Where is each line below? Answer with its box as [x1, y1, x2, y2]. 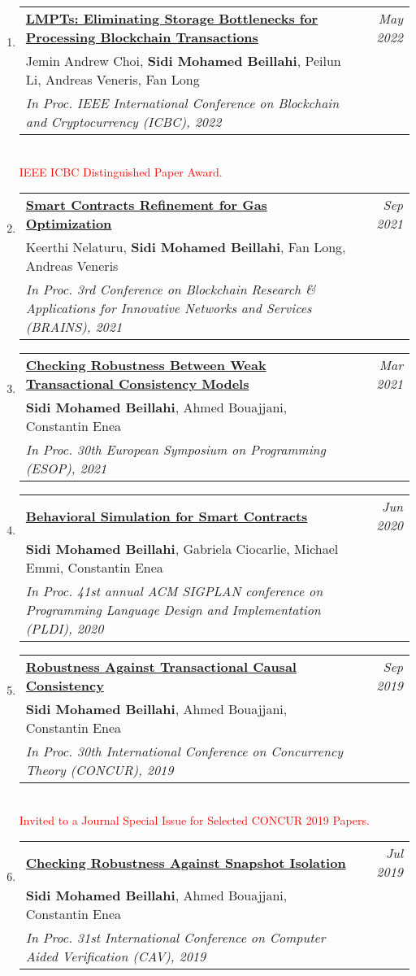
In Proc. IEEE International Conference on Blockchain [25, 94, 340, 112]
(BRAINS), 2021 [25, 317, 123, 337]
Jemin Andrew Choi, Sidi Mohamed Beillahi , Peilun [25, 51, 341, 70]
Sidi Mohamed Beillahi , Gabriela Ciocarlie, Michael [25, 539, 339, 559]
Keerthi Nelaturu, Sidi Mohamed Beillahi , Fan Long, [25, 237, 346, 257]
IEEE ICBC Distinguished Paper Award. [19, 163, 223, 180]
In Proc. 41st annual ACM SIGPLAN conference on [25, 582, 323, 601]
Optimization [25, 214, 112, 233]
